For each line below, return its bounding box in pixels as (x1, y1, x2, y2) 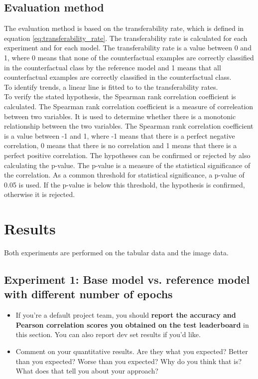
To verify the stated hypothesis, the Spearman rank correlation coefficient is (4, 91, 236, 102)
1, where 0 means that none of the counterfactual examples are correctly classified (4, 52, 254, 62)
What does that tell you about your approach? (15, 366, 158, 376)
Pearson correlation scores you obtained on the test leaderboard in (15, 319, 249, 330)
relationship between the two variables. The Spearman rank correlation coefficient (4, 121, 254, 131)
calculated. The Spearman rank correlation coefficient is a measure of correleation (4, 101, 254, 111)
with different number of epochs (4, 286, 173, 302)
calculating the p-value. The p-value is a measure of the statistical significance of (4, 160, 251, 170)
